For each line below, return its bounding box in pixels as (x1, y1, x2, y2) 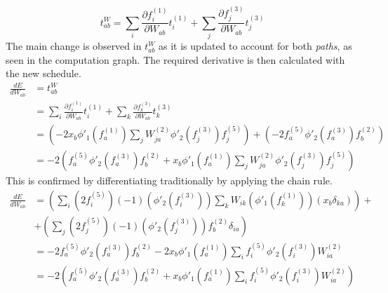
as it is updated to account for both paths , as (159, 39, 352, 53)
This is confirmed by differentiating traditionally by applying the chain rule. (6, 173, 333, 188)
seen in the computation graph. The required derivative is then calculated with (6, 52, 345, 67)
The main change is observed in (6, 39, 142, 53)
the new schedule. (6, 66, 81, 81)
